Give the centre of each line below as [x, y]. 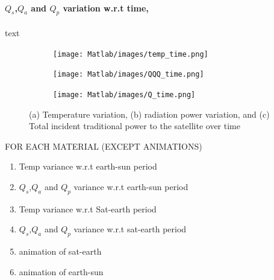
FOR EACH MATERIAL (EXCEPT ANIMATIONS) [104, 146]
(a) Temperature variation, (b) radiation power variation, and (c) [149, 114]
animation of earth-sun [61, 271]
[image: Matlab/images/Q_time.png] [124, 94]
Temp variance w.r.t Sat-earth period [88, 208]
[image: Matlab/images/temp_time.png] [131, 54]
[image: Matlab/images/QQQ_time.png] [129, 75]
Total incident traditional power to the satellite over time [135, 126]
